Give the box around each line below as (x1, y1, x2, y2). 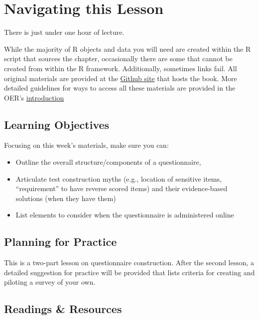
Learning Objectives (4, 116, 110, 132)
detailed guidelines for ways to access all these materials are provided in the (4, 83, 236, 93)
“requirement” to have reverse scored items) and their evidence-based (15, 183, 228, 194)
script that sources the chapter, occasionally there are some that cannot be (4, 53, 233, 64)
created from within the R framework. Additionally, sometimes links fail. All (4, 63, 237, 73)
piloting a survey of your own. (4, 277, 96, 287)
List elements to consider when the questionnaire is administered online (15, 210, 234, 220)
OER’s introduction (4, 92, 64, 103)
